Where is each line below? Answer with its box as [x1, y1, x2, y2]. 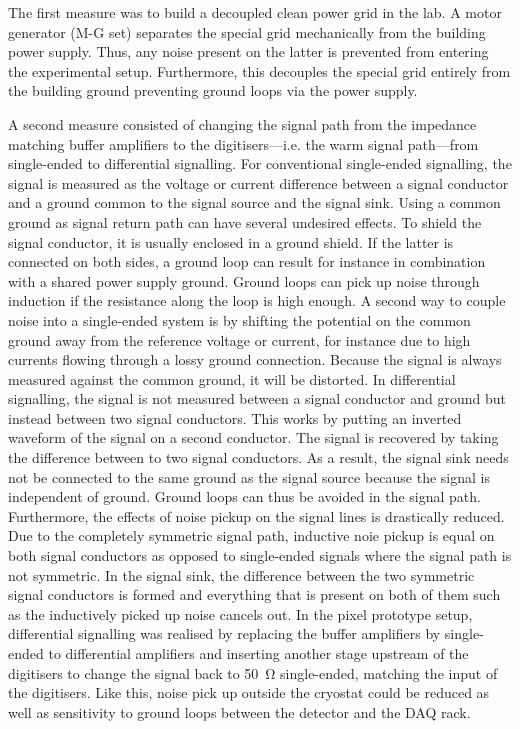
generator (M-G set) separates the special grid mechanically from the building [8, 21, 486, 42]
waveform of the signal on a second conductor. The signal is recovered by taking [8, 427, 499, 448]
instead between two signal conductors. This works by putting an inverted [8, 407, 462, 428]
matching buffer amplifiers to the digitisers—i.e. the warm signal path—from [8, 133, 479, 154]
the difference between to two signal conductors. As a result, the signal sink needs [8, 447, 509, 468]
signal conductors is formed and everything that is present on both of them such [8, 584, 501, 605]
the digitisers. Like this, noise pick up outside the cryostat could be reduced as [8, 682, 490, 703]
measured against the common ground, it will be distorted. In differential [8, 368, 456, 389]
